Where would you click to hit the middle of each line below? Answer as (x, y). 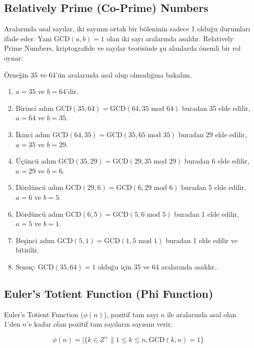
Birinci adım (34, 108)
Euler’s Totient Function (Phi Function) (109, 293)
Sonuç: (26, 266)
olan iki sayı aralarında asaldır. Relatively (170, 38)
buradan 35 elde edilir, (216, 108)
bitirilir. (28, 250)
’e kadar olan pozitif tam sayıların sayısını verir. (99, 324)
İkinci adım (33, 134)
